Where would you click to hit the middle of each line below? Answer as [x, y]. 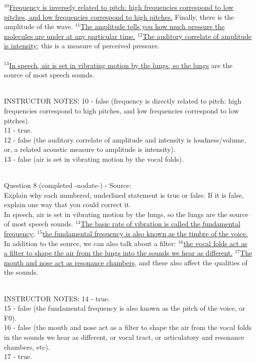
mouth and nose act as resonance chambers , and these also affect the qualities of [126, 262]
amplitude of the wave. [39, 26]
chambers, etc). [27, 346]
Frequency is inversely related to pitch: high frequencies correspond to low [121, 7]
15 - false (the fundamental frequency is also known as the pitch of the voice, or [125, 308]
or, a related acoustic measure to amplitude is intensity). [90, 149]
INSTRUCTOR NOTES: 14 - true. [57, 298]
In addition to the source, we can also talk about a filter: [90, 243]
